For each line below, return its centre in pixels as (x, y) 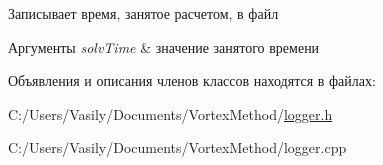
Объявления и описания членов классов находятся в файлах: (192, 80)
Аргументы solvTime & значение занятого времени (164, 46)
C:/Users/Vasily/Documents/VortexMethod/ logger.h (170, 113)
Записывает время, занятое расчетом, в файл (143, 13)
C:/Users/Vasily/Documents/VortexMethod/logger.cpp (177, 147)
